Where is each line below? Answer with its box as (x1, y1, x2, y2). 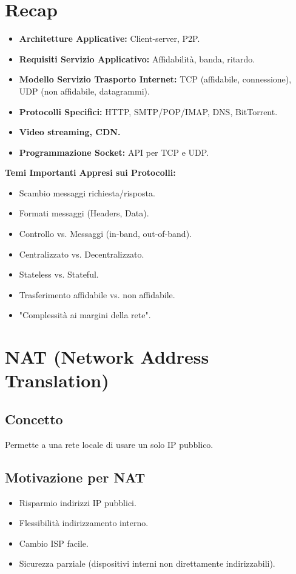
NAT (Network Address (5, 344, 209, 369)
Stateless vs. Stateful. (19, 268, 99, 281)
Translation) (5, 368, 109, 393)
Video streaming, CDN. (19, 125, 121, 138)
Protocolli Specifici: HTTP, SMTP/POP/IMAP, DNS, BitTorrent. (19, 105, 278, 118)
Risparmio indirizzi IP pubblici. (19, 496, 136, 509)
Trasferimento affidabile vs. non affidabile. (19, 288, 175, 301)
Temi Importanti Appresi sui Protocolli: (5, 166, 176, 179)
